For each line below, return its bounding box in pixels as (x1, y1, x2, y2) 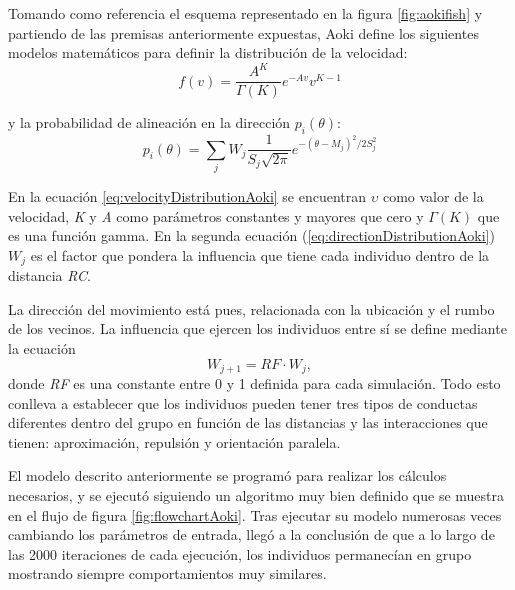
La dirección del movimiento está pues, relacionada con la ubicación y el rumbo (8, 298, 495, 319)
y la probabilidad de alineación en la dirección (8, 112, 291, 133)
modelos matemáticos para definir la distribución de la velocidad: (8, 42, 408, 63)
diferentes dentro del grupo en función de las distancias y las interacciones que (8, 412, 488, 433)
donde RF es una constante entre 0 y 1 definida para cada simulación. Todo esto (8, 373, 501, 393)
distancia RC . (8, 265, 91, 286)
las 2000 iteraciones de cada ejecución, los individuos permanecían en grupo (8, 543, 472, 564)
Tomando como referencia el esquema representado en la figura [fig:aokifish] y (8, 3, 483, 23)
